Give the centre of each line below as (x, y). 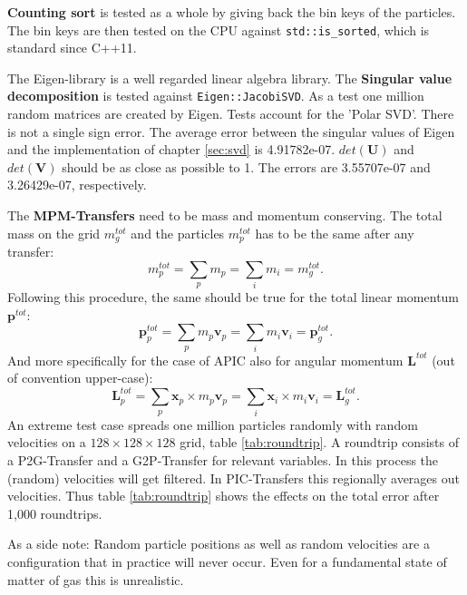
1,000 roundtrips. (55, 513)
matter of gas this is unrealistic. (96, 579)
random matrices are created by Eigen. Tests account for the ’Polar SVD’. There (231, 114)
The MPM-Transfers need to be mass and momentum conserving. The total (225, 215)
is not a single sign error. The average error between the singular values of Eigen (231, 131)
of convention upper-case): (80, 378)
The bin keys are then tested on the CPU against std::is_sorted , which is (219, 29)
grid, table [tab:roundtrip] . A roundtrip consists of (319, 442)
